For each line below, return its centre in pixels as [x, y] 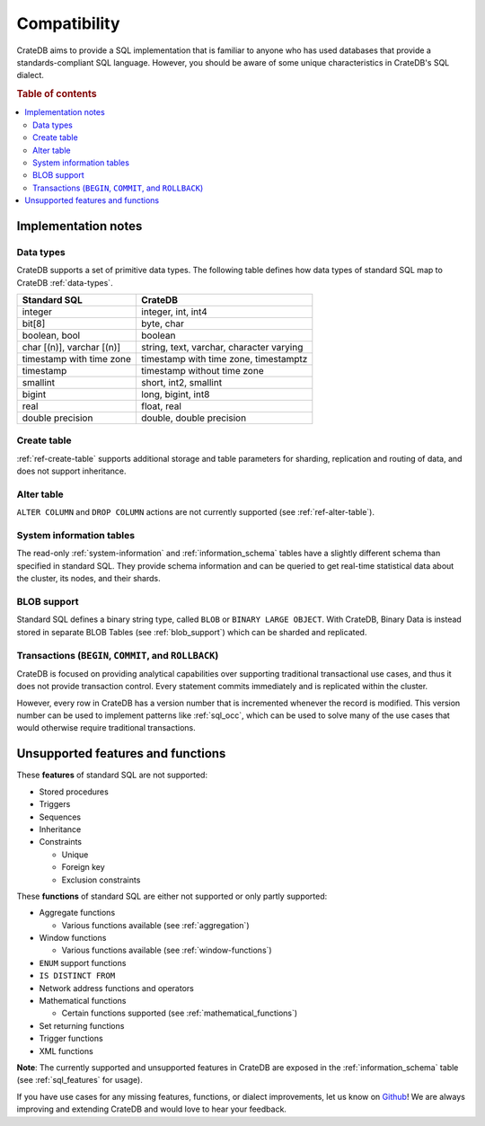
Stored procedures [74, 792]
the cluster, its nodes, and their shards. [88, 579]
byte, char [162, 324]
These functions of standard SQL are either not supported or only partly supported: [172, 896]
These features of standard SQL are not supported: [112, 775]
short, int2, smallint [181, 383]
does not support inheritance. [71, 471]
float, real [161, 406]
